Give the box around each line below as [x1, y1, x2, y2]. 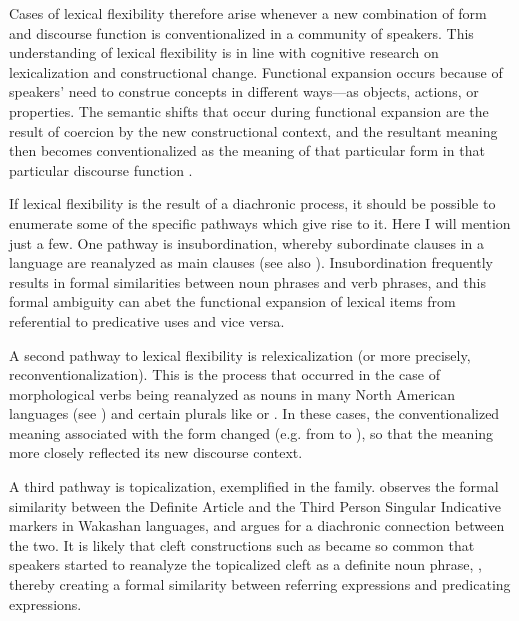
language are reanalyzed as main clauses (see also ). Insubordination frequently [9, 252, 494, 273]
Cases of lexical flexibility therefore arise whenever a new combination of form [9, 3, 487, 23]
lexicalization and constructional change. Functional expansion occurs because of [9, 61, 503, 82]
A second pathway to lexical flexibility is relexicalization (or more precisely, [9, 344, 471, 365]
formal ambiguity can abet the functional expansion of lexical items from [9, 291, 456, 312]
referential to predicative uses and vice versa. [9, 310, 285, 331]
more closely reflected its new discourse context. [9, 442, 303, 463]
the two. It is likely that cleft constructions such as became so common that [9, 534, 475, 555]
